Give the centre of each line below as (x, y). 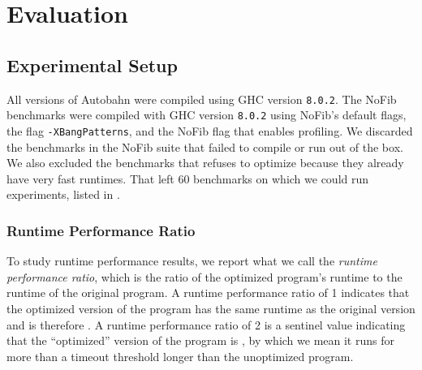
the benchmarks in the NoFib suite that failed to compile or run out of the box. (205, 146)
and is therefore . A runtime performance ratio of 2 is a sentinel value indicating (206, 324)
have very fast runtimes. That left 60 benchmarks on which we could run (188, 178)
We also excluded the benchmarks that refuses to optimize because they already (205, 163)
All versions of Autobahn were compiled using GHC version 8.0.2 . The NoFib (202, 99)
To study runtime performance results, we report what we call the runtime (192, 261)
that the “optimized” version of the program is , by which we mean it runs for (200, 340)
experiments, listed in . (63, 194)
